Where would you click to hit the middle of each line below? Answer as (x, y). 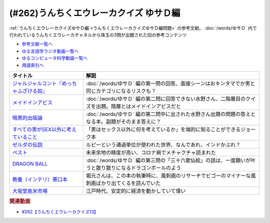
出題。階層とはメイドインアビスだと (138, 106)
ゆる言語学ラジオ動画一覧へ (50, 51)
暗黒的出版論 (27, 117)
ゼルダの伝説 (27, 144)
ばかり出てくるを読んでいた (128, 183)
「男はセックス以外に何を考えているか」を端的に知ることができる (163, 129)
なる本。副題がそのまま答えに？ (123, 121)
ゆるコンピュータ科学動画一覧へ (54, 58)
